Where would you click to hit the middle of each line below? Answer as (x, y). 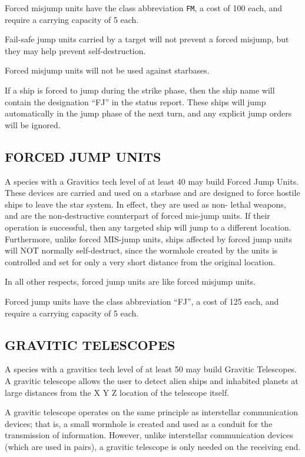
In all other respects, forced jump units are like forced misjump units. (130, 281)
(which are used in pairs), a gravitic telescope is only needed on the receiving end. (153, 446)
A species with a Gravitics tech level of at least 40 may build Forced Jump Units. (152, 181)
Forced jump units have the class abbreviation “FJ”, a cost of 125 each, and (142, 301)
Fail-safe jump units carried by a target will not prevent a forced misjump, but (147, 39)
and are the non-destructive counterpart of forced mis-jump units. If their (137, 216)
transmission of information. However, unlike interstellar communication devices (149, 435)
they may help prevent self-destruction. (75, 50)
